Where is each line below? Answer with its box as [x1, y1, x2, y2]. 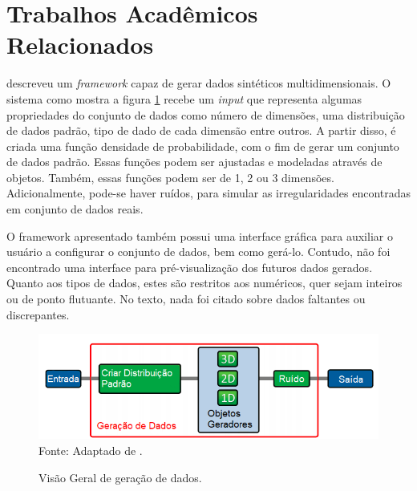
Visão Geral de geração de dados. [38, 469, 202, 485]
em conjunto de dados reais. [6, 201, 144, 217]
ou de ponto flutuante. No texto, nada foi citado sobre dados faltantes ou [6, 290, 366, 307]
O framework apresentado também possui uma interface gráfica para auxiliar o [6, 227, 393, 244]
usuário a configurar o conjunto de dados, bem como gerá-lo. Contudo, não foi [6, 243, 391, 260]
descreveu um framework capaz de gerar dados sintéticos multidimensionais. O [6, 75, 391, 91]
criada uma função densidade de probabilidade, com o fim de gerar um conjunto [6, 137, 399, 154]
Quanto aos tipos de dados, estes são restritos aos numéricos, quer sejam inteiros [6, 274, 403, 291]
